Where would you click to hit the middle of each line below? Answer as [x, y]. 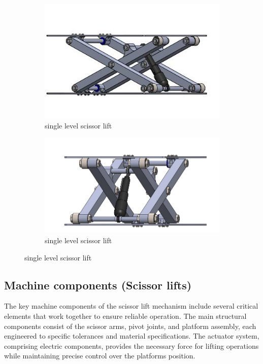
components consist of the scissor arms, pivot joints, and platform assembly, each [130, 326]
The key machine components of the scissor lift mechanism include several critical [131, 306]
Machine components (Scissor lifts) [98, 285]
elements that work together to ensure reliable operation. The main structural [125, 316]
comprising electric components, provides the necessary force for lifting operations [131, 345]
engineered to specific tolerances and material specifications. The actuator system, [132, 336]
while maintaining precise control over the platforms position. [100, 356]
